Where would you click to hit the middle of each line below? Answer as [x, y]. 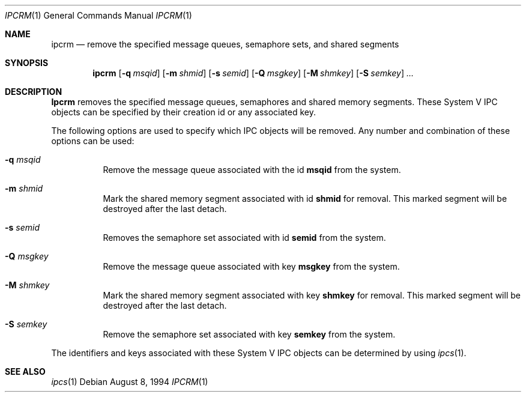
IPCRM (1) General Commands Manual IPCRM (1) [98, 15]
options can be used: [93, 141]
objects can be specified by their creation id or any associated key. [183, 112]
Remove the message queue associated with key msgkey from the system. [251, 266]
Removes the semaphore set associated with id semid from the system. [244, 238]
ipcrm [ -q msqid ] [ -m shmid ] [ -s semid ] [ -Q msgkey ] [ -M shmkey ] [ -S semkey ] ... [253, 73]
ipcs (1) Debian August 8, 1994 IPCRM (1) [130, 382]
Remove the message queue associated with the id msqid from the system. [252, 170]
